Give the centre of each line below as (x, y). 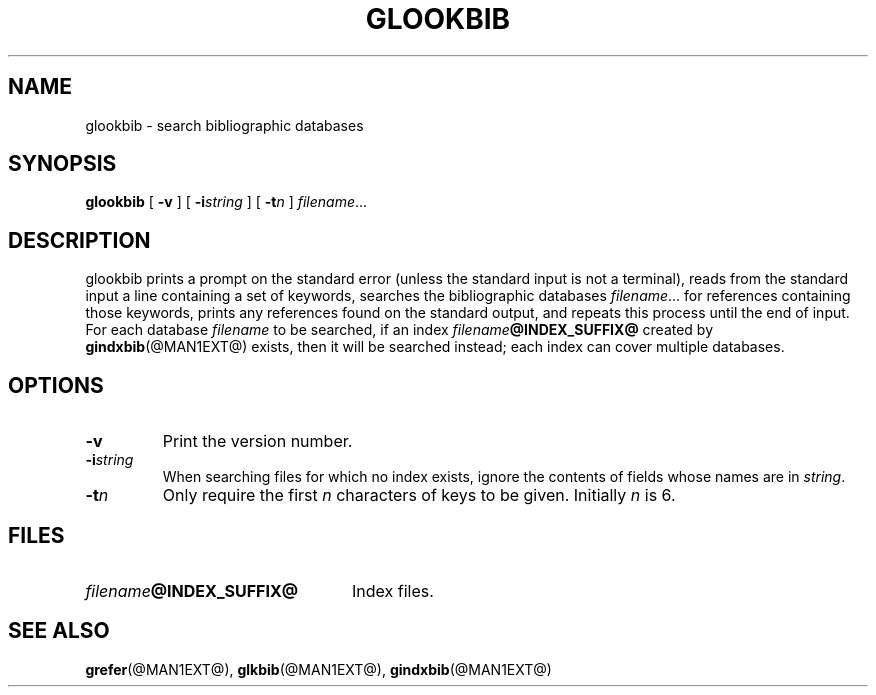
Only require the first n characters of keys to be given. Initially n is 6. (419, 495)
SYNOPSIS (62, 164)
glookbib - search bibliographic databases (224, 125)
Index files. (392, 590)
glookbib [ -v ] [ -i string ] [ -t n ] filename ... (226, 202)
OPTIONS (56, 385)
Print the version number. (257, 441)
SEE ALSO (59, 631)
